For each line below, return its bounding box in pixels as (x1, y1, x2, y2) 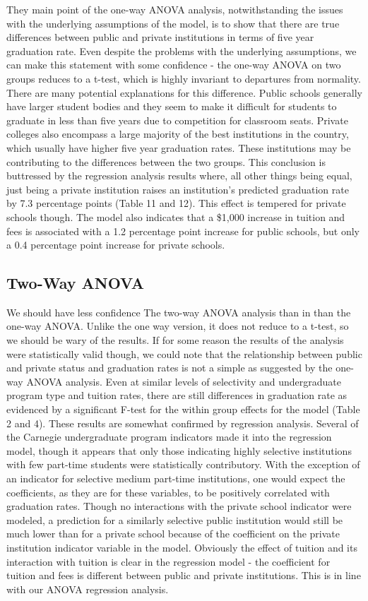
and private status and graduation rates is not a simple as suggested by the (6, 360, 333, 375)
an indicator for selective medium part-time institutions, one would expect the (6, 471, 345, 486)
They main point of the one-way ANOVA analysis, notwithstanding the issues (6, 2, 343, 16)
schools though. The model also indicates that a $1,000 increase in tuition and (6, 209, 345, 224)
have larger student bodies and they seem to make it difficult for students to (6, 99, 337, 114)
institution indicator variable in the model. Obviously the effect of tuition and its (6, 540, 357, 554)
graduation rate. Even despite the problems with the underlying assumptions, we (6, 43, 357, 58)
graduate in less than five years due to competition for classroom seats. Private (6, 112, 348, 127)
